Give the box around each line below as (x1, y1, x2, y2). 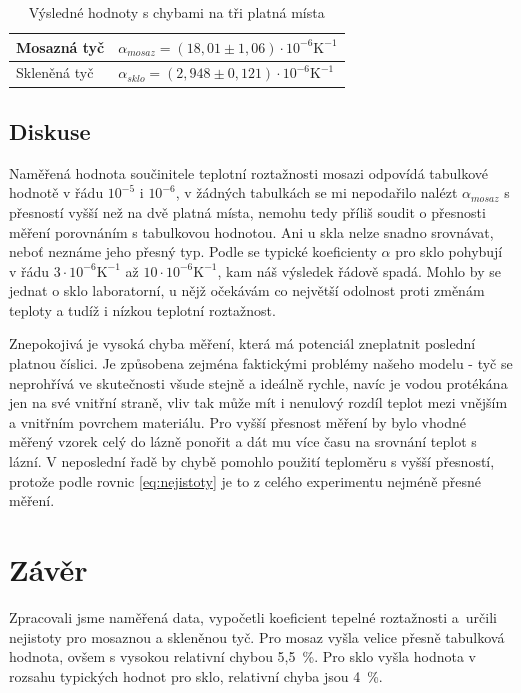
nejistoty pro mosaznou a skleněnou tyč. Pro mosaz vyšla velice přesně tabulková (9, 626, 505, 647)
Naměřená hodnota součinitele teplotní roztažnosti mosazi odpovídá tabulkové (9, 162, 489, 183)
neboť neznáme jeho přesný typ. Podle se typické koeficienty (9, 241, 377, 262)
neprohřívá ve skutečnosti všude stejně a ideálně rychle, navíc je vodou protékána (9, 372, 508, 393)
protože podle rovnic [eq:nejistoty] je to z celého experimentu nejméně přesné (9, 470, 482, 491)
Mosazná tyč (16, 36, 105, 57)
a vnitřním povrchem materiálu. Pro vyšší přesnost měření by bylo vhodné (9, 411, 466, 432)
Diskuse (9, 115, 91, 146)
